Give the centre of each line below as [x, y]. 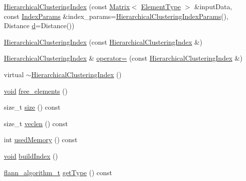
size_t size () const [32, 107]
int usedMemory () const [41, 140]
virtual [14, 74]
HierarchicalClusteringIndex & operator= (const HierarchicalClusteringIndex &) [123, 58]
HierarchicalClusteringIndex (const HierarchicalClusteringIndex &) [103, 41]
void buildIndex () [31, 156]
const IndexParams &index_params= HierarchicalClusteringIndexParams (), [116, 16]
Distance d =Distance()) [39, 25]
